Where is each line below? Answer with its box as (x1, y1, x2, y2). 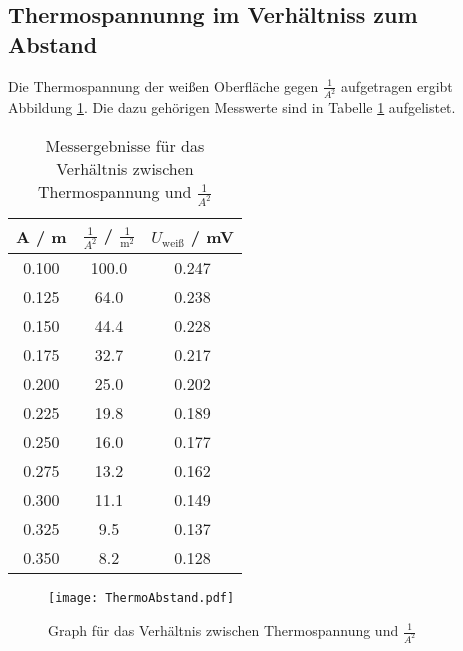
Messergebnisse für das (45, 134, 205, 158)
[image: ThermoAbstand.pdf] (48, 591, 235, 606)
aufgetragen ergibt (341, 75, 453, 96)
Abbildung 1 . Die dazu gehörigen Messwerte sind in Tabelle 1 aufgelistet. (8, 97, 456, 118)
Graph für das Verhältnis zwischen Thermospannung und (48, 620, 399, 640)
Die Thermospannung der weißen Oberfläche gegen (8, 75, 319, 96)
